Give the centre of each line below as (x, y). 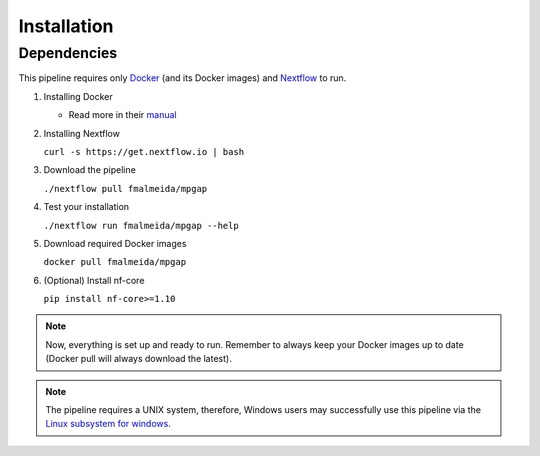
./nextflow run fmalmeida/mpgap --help (141, 225)
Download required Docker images (115, 243)
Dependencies (68, 53)
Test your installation (86, 207)
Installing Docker (78, 96)
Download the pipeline (90, 170)
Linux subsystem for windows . (108, 424)
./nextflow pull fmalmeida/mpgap (125, 188)
